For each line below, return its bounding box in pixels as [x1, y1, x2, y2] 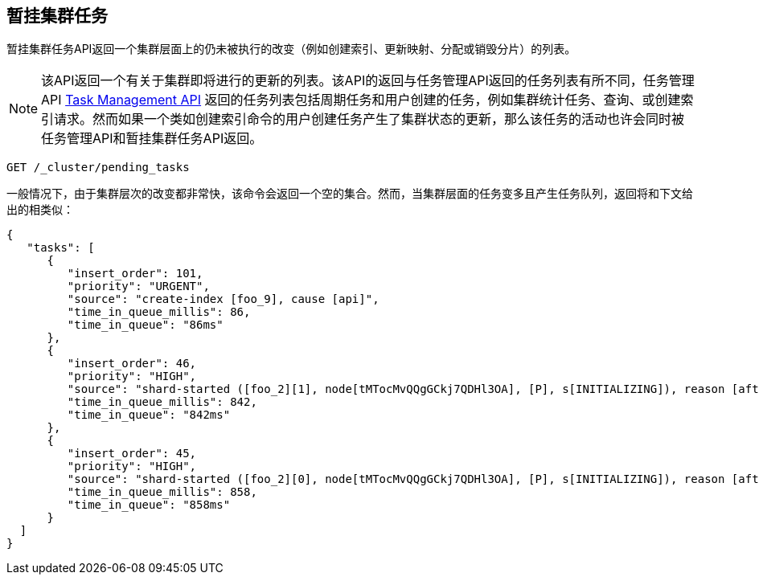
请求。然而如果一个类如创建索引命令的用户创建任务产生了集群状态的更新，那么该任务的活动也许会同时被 [54, 111, 685, 128]
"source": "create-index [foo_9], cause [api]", [67, 293, 379, 306]
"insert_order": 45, [67, 447, 197, 460]
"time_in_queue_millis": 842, [67, 395, 257, 409]
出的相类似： [6, 203, 74, 217]
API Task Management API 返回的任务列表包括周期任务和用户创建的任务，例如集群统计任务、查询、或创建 [41, 92, 681, 108]
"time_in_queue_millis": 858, [67, 485, 257, 499]
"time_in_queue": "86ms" [67, 318, 224, 332]
